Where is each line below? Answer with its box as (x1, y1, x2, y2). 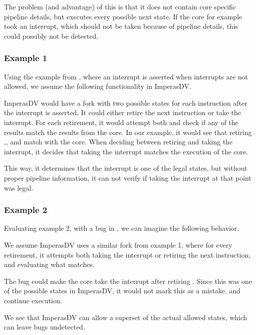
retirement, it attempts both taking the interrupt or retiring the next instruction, (4, 249, 251, 260)
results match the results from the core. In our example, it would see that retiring (4, 127, 252, 137)
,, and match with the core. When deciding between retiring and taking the (4, 136, 233, 147)
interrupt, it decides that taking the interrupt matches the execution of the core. (4, 146, 248, 156)
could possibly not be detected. (4, 30, 99, 41)
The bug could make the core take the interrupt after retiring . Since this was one (4, 275, 252, 286)
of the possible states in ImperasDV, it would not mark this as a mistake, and (4, 285, 241, 296)
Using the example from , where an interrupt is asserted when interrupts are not (4, 71, 248, 81)
